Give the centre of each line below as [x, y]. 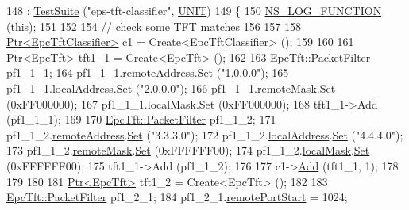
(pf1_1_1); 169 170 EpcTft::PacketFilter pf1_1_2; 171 [141, 119]
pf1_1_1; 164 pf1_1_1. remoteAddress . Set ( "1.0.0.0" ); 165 [148, 73]
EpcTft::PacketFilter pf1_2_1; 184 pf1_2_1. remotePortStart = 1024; [177, 197]
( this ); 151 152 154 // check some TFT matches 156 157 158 [154, 26]
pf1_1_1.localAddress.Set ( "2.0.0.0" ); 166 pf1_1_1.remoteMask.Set [171, 88]
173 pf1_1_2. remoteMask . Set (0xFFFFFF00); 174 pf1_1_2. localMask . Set [188, 150]
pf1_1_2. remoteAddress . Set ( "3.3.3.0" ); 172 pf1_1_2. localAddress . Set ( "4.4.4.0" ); [205, 134]
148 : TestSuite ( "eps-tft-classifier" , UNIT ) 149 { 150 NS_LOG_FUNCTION [194, 10]
